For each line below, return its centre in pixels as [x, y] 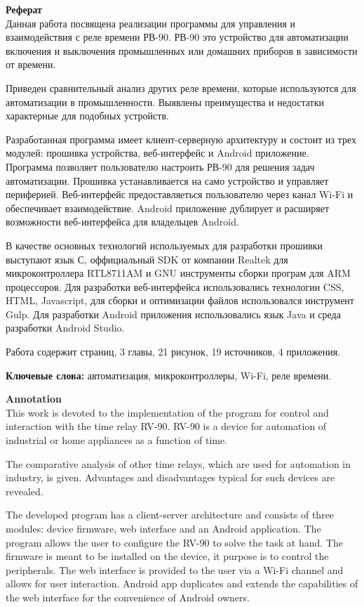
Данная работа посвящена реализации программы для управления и [151, 23]
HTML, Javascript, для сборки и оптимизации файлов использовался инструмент [180, 300]
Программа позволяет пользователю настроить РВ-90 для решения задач [160, 166]
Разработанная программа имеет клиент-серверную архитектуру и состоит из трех [181, 139]
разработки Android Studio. [65, 328]
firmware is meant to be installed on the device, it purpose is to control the [167, 556]
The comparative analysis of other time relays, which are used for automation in [178, 463]
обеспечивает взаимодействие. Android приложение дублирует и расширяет [168, 208]
